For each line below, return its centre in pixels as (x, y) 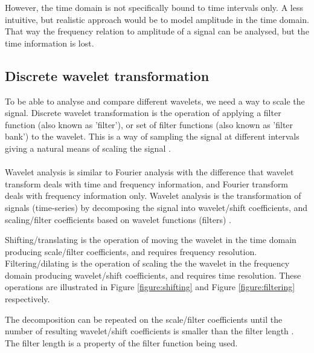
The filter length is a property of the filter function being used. (121, 342)
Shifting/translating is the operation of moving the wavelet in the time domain (151, 240)
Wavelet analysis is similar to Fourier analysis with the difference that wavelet (149, 172)
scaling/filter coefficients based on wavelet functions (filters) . (118, 219)
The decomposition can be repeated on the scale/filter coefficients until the (144, 319)
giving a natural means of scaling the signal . (88, 148)
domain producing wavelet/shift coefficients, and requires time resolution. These (153, 275)
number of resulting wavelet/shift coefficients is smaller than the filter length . (149, 331)
